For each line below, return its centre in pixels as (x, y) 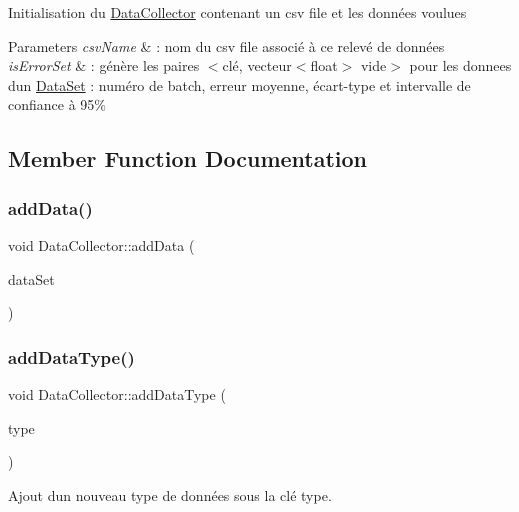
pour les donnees (460, 65)
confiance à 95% (57, 104)
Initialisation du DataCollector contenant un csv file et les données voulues (237, 12)
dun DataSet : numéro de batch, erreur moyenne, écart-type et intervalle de (239, 84)
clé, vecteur (257, 65)
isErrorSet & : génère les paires (104, 65)
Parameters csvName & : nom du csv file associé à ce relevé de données (226, 45)
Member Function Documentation (188, 158)
